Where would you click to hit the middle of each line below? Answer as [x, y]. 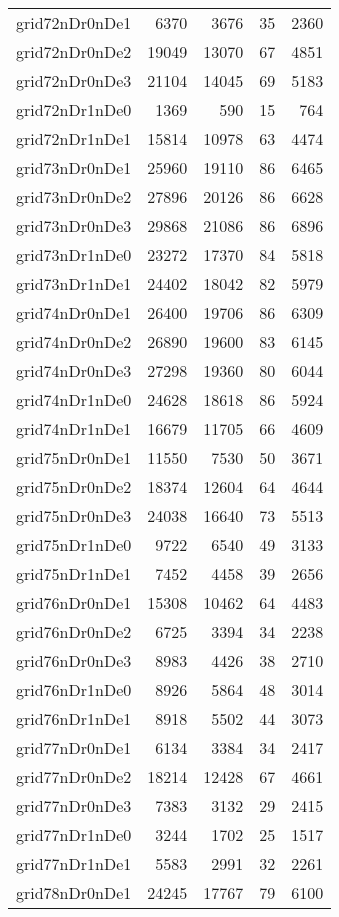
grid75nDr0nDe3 [74, 515]
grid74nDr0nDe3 [74, 370]
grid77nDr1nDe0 [74, 834]
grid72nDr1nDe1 [74, 138]
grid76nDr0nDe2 [74, 631]
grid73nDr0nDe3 [74, 225]
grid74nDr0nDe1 [74, 312]
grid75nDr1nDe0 [74, 544]
